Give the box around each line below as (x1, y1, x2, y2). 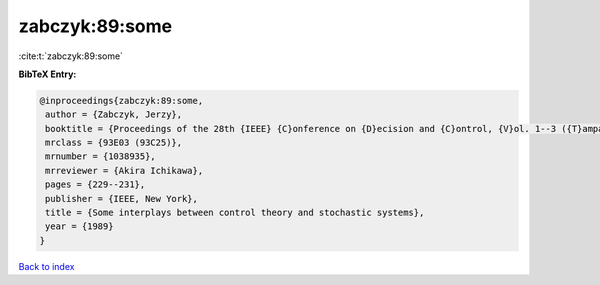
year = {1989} (45, 221, 114, 232)
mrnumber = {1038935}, (45, 151, 157, 162)
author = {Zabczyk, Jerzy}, (45, 109, 183, 120)
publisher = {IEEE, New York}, (45, 193, 199, 204)
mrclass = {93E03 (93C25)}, (45, 137, 183, 149)
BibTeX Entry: (18, 68, 77, 80)
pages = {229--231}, (45, 179, 146, 190)
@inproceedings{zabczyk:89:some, (39, 95, 204, 106)
